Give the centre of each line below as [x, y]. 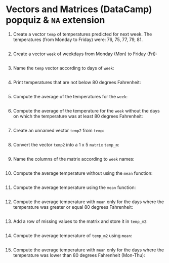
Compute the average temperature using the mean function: [74, 187]
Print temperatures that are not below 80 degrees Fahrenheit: [77, 82]
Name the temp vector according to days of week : [64, 68]
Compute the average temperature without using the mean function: [83, 173]
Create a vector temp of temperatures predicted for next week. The [82, 34]
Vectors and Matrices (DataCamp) [79, 9]
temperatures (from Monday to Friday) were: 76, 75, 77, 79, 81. [78, 40]
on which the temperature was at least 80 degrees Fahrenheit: [78, 116]
